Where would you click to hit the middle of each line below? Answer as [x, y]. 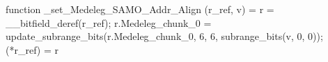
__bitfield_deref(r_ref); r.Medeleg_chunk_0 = [109, 22]
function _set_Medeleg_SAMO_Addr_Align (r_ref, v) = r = [140, 9]
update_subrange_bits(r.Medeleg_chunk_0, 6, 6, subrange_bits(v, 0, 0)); [164, 36]
